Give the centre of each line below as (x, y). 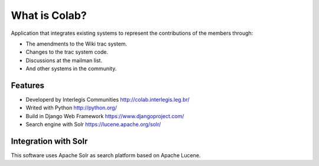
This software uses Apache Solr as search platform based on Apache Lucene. (106, 155)
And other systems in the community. (71, 69)
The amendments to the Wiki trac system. (77, 44)
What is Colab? (49, 15)
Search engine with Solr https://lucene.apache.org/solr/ (93, 125)
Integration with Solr (49, 141)
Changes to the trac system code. (67, 52)
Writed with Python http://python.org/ (71, 108)
